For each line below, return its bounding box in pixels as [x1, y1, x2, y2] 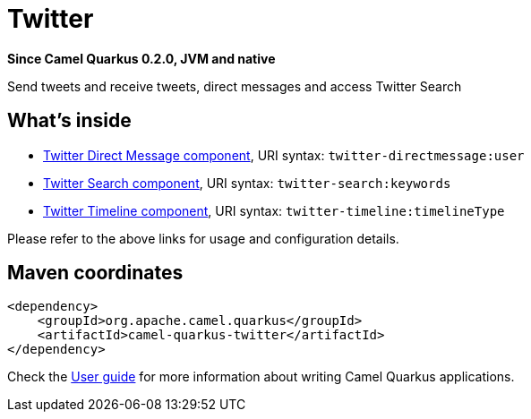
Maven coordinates [7, 261, 184, 285]
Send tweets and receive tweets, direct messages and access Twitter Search [7, 78, 462, 94]
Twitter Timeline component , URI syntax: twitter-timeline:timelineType [43, 202, 505, 218]
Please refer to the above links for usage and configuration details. [7, 230, 399, 246]
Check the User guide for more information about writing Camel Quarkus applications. [7, 369, 515, 385]
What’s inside [7, 109, 132, 133]
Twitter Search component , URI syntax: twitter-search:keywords [43, 175, 451, 191]
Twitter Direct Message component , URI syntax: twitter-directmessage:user [43, 147, 525, 163]
